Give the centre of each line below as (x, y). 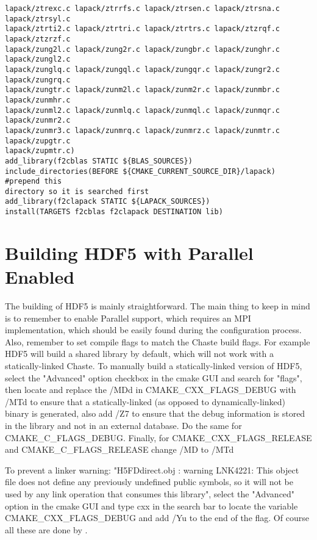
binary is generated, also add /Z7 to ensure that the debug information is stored (155, 413)
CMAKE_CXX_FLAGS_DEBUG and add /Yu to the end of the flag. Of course (157, 518)
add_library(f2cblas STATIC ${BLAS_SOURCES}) (99, 161)
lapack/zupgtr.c (38, 141)
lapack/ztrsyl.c (38, 19)
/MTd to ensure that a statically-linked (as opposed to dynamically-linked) (145, 401)
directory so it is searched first (77, 191)
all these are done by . (46, 529)
